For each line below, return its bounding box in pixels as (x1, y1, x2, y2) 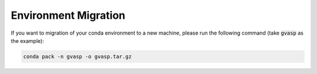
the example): (11, 37, 44, 44)
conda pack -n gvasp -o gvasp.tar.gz (23, 53, 132, 60)
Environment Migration (11, 9, 126, 22)
